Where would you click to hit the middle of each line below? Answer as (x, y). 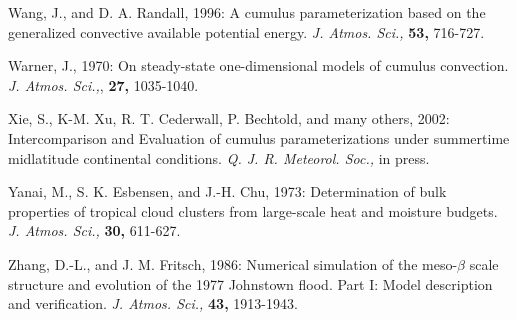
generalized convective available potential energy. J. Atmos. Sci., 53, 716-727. (246, 31)
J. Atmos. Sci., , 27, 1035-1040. (103, 84)
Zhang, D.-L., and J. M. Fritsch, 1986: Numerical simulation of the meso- (233, 263)
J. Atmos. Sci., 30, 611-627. (94, 230)
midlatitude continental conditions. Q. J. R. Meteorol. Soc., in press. (219, 157)
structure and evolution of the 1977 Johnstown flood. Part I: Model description (250, 283)
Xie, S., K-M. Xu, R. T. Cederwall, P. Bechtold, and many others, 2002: (229, 118)
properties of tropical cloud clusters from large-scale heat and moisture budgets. (253, 210)
